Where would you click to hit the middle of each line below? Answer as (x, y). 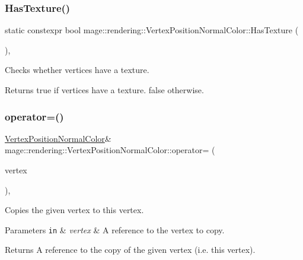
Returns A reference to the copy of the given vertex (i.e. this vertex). (130, 250)
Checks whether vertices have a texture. (77, 70)
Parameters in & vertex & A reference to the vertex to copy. (115, 229)
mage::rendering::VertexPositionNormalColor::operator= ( (110, 150)
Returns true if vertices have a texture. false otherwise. (104, 90)
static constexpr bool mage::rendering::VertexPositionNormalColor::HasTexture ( (152, 30)
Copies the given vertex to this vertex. (74, 210)
